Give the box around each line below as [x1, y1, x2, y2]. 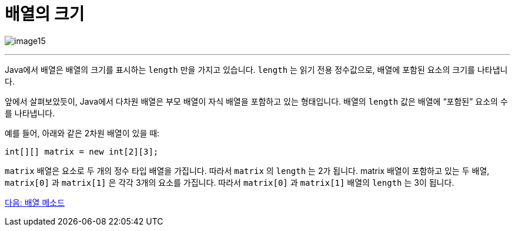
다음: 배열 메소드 [5, 197, 65, 207]
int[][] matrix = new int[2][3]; [5, 146, 159, 156]
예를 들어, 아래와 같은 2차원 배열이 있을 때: [5, 128, 160, 138]
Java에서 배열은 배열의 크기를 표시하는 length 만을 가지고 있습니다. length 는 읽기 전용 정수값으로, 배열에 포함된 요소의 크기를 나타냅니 [5, 64, 508, 75]
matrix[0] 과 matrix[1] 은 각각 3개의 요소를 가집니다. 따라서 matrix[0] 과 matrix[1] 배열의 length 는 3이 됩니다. [5, 177, 454, 188]
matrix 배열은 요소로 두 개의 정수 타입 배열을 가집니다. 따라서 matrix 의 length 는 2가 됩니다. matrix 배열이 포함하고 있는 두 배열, [5, 165, 490, 176]
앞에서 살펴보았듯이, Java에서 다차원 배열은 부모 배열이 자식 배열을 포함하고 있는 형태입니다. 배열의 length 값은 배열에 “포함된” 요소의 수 [5, 96, 508, 106]
